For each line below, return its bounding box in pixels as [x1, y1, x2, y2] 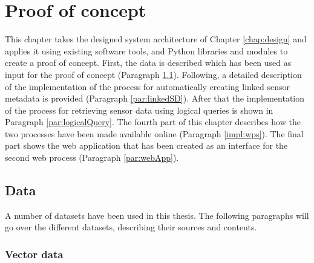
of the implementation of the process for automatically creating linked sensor [5, 80, 290, 93]
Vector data [5, 246, 64, 261]
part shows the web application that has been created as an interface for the [5, 139, 288, 152]
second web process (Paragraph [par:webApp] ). [5, 151, 179, 164]
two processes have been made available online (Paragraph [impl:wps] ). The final [5, 127, 304, 140]
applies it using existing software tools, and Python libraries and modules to [5, 44, 288, 57]
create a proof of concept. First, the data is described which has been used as [5, 56, 292, 69]
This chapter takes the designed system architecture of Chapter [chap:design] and [5, 33, 307, 45]
